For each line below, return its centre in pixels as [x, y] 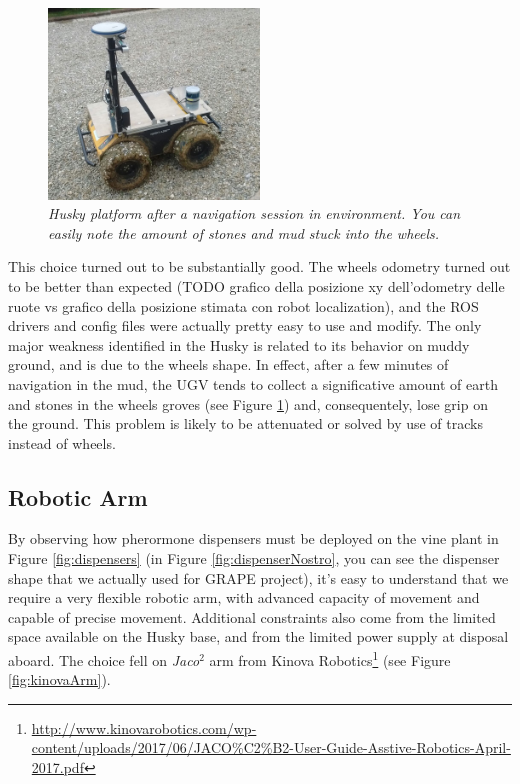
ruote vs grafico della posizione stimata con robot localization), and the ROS [243, 305]
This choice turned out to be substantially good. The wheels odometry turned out [259, 266]
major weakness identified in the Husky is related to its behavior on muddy [239, 344]
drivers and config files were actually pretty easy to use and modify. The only [245, 325]
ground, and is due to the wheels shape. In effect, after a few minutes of [228, 364]
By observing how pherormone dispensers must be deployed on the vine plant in [253, 538]
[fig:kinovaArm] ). [59, 679]
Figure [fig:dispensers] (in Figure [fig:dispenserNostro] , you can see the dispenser [254, 558]
